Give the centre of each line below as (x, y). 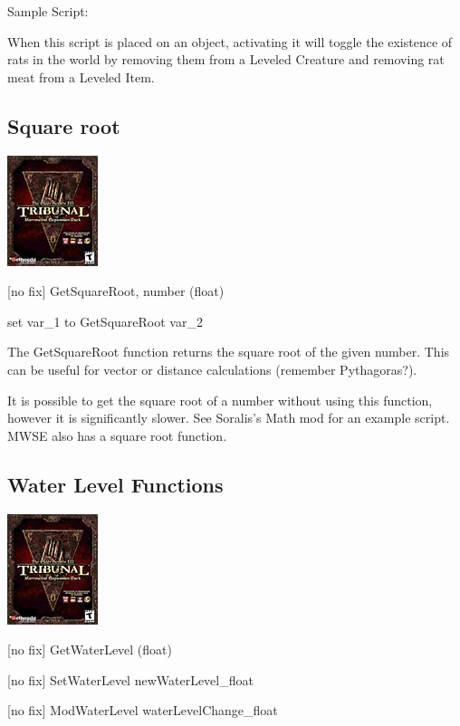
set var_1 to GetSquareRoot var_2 (105, 321)
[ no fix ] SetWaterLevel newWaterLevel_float (130, 679)
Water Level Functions (115, 484)
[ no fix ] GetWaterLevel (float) (90, 650)
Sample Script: (48, 11)
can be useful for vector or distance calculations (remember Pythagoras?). (212, 369)
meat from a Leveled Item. (81, 76)
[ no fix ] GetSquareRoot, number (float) (116, 291)
